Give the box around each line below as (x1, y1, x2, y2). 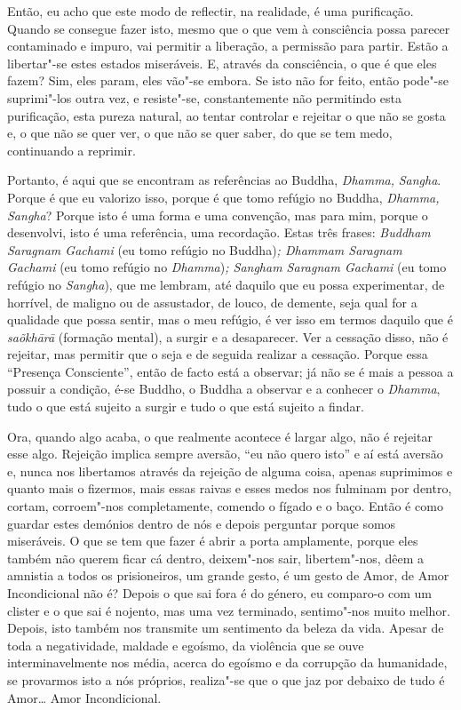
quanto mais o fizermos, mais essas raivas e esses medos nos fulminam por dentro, (7, 479, 452, 498)
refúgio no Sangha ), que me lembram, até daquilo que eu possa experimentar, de (7, 275, 445, 293)
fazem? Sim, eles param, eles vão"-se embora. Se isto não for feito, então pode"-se (7, 71, 449, 90)
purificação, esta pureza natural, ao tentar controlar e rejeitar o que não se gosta (7, 106, 446, 124)
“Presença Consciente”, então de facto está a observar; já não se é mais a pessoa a (7, 362, 454, 380)
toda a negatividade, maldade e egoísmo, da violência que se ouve (7, 635, 364, 654)
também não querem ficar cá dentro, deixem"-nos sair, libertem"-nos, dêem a (7, 548, 424, 567)
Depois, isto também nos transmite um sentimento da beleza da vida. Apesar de (7, 618, 444, 637)
